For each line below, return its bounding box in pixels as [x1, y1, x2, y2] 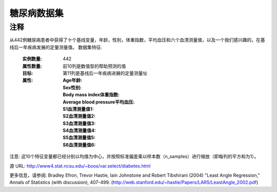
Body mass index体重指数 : [63, 92, 120, 98]
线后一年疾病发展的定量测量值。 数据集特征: [9, 44, 102, 50]
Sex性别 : [63, 84, 82, 91]
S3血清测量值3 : [63, 120, 96, 126]
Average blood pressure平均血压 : [63, 99, 135, 105]
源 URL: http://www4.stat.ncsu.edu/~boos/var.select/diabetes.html [9, 163, 151, 169]
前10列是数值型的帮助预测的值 [63, 63, 126, 69]
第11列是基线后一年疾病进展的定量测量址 [63, 70, 148, 76]
